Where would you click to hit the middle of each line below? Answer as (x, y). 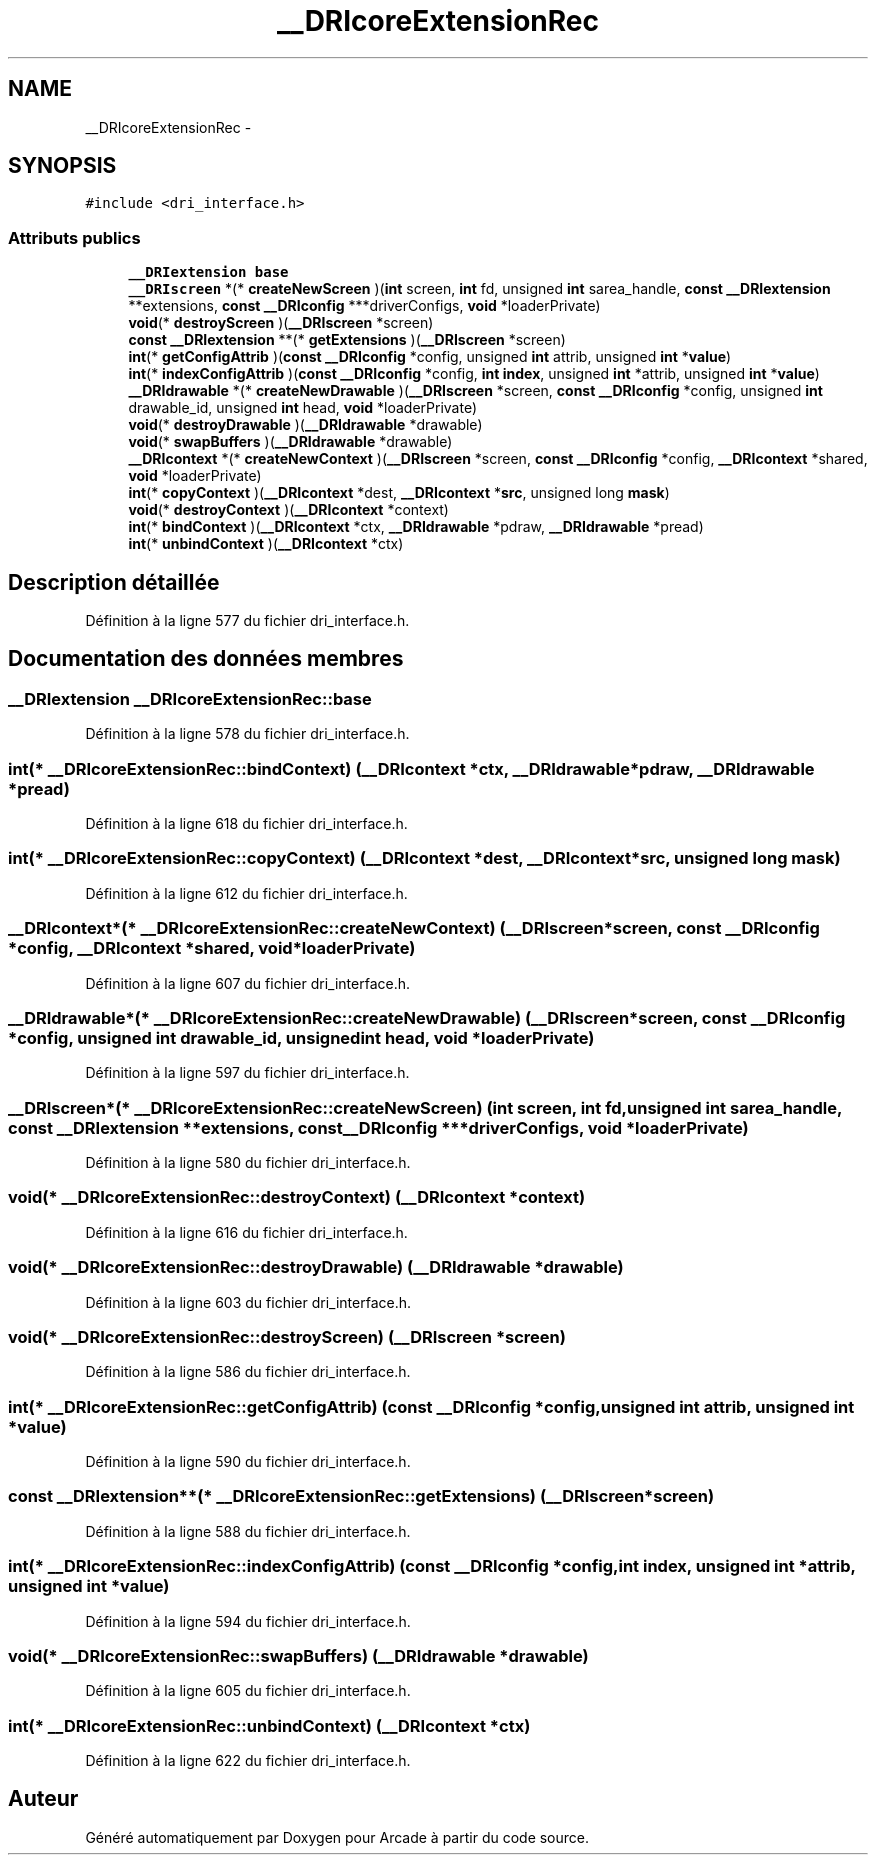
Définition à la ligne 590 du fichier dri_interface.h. (248, 1461)
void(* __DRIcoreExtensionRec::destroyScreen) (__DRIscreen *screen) (287, 1336)
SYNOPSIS (62, 166)
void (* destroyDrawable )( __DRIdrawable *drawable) (305, 425)
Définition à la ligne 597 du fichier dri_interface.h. (247, 1073)
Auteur (43, 1799)
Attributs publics (74, 237)
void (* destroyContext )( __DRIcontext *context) (288, 510)
